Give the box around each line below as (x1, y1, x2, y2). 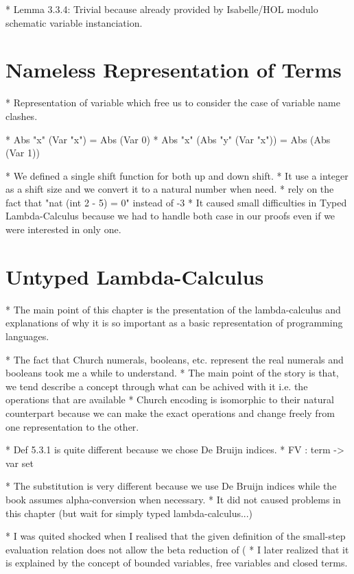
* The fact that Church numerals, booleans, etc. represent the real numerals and (5, 352, 344, 366)
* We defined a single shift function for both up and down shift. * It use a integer (5, 168, 349, 182)
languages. (5, 328, 49, 343)
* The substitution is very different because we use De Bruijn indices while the (5, 479, 337, 493)
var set (5, 455, 34, 470)
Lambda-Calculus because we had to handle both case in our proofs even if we (5, 208, 335, 223)
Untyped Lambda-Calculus (5, 262, 264, 290)
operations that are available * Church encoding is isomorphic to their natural (5, 392, 334, 407)
